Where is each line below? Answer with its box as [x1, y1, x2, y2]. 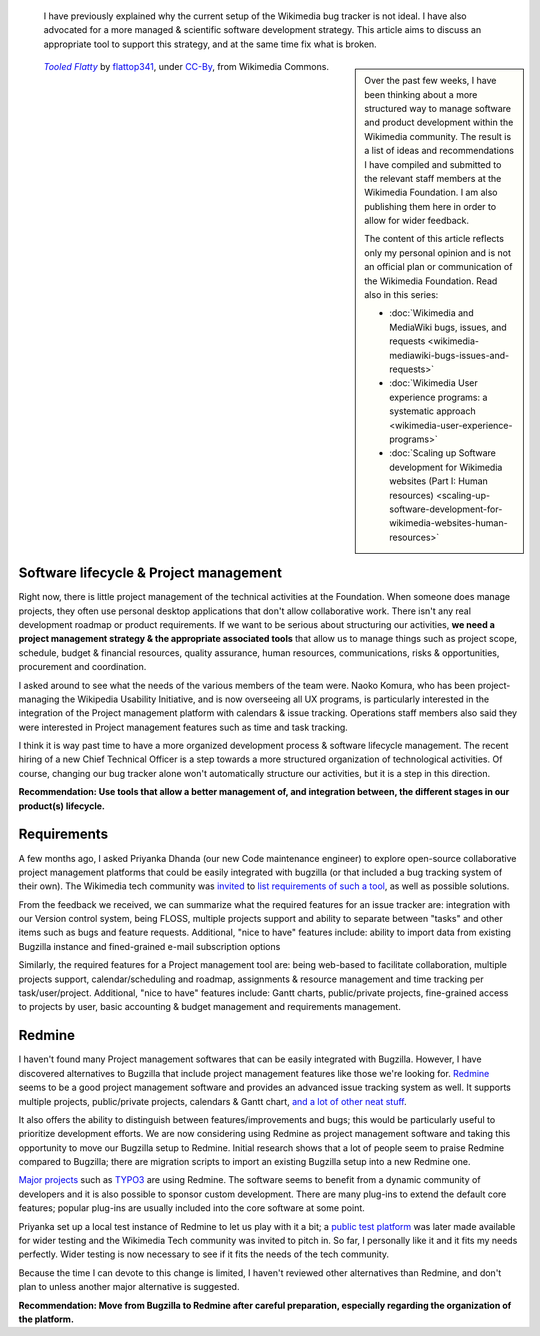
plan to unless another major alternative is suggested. [18, 1281, 240, 1293]
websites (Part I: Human [389, 475, 489, 487]
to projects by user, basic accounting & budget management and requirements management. [18, 1001, 402, 1013]
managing [18, 693, 60, 705]
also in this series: [364, 289, 439, 301]
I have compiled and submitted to [364, 158, 502, 170]
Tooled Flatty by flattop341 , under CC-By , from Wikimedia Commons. [43, 61, 330, 73]
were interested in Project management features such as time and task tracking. [18, 721, 349, 733]
